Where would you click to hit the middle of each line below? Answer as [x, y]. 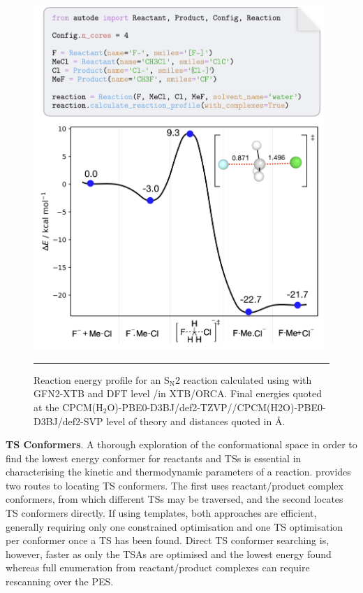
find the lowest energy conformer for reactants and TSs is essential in [154, 458]
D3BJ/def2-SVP [68, 421]
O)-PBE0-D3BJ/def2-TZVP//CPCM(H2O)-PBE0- [216, 407]
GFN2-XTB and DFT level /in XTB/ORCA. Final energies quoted [178, 393]
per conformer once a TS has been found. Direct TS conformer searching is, [168, 540]
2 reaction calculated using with [243, 379]
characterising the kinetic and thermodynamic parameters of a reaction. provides [178, 472]
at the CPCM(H [68, 407]
